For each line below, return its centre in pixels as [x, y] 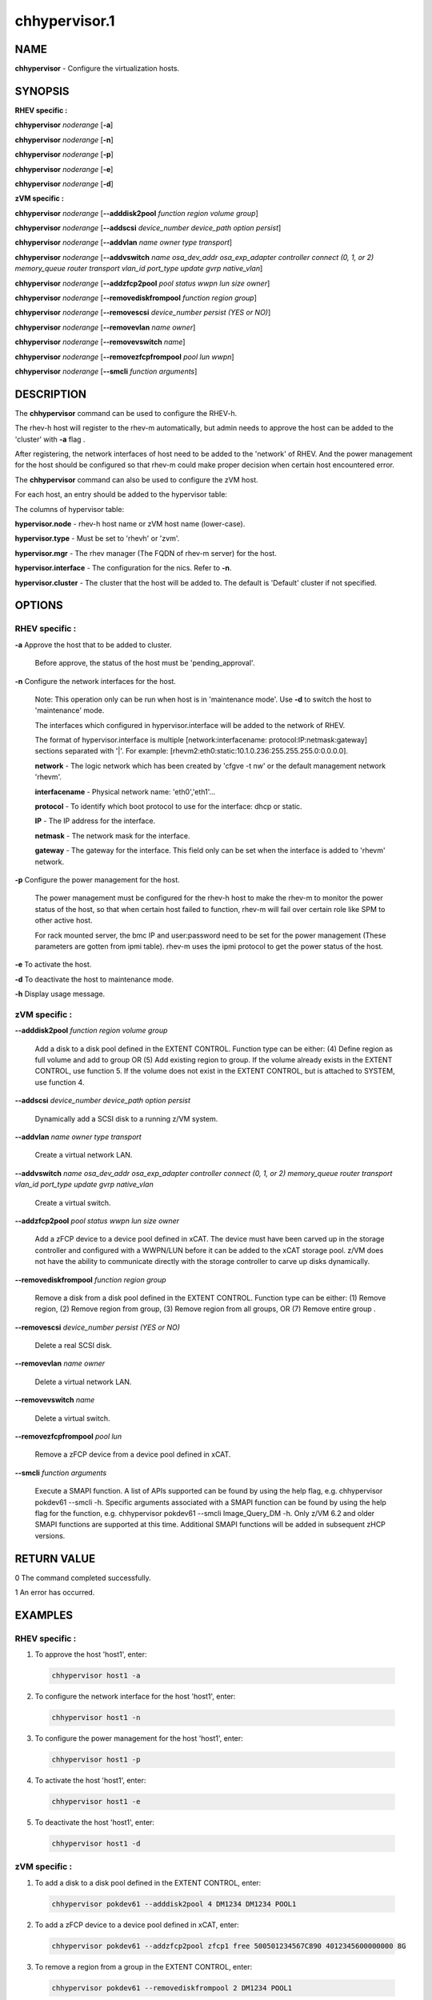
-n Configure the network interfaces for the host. [95, 681]
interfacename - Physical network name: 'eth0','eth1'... [125, 791]
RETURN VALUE [55, 1559]
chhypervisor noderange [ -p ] [64, 154]
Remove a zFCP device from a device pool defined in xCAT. [133, 1454]
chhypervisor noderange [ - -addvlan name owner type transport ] [123, 242]
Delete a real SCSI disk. [73, 1346]
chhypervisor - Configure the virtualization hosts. [97, 69]
